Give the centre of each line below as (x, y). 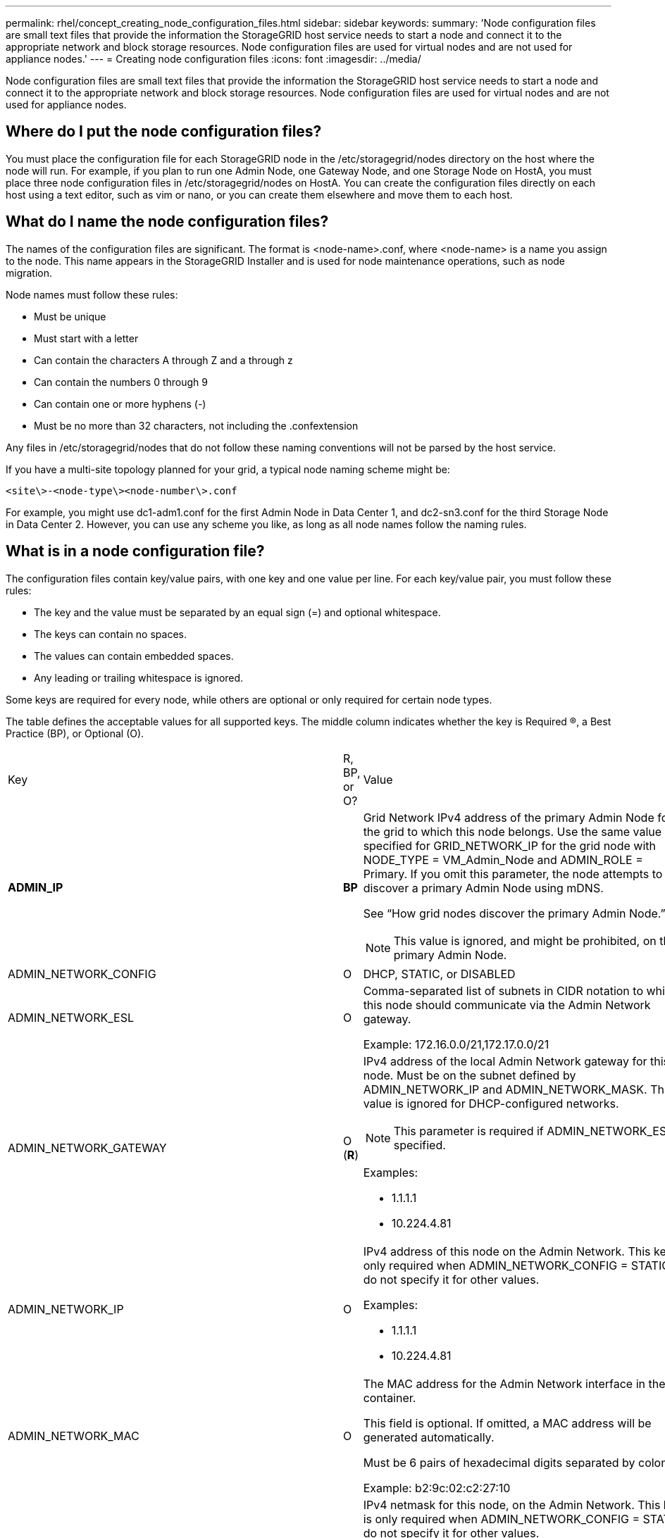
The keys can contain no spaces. (110, 634)
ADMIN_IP (36, 887)
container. (390, 1398)
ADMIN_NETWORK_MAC (74, 1436)
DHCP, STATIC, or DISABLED (439, 974)
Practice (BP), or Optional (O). (75, 733)
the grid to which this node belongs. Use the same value (512, 831)
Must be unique (70, 316)
